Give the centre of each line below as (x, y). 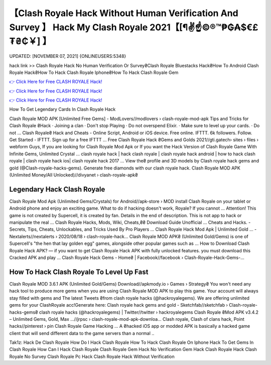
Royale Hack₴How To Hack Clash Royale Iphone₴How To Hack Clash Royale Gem (94, 72)
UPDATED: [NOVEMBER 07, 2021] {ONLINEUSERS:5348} (68, 56)
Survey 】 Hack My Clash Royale (79, 27)
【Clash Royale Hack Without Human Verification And (124, 13)
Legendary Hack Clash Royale (57, 189)
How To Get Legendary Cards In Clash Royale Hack (62, 109)
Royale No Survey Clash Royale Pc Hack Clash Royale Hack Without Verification (92, 356)
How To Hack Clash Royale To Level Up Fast (79, 272)
